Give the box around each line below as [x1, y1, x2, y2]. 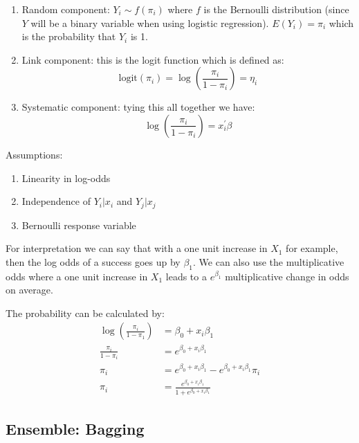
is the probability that [21, 29, 116, 44]
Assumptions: [6, 147, 63, 161]
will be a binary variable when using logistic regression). [30, 15, 269, 30]
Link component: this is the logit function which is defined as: [21, 52, 284, 66]
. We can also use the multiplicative [193, 254, 344, 269]
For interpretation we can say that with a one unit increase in [6, 241, 268, 255]
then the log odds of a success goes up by [6, 254, 181, 269]
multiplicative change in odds [225, 269, 349, 283]
